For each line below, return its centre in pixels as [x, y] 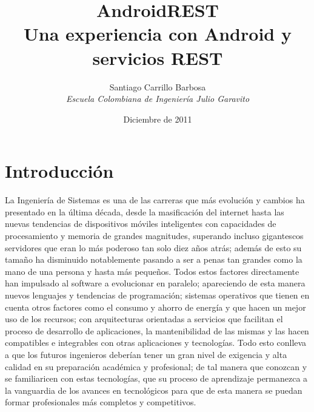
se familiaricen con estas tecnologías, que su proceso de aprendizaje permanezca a [156, 378]
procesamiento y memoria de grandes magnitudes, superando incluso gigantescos [154, 235]
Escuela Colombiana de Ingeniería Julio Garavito [158, 99]
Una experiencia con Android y [158, 34]
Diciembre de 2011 [158, 119]
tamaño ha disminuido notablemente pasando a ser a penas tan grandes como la [154, 259]
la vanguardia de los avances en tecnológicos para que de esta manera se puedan [154, 390]
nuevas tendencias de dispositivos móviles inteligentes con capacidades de [141, 224]
